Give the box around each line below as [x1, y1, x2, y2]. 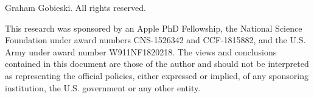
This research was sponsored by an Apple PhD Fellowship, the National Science [5, 21, 302, 34]
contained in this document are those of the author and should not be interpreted [5, 57, 309, 70]
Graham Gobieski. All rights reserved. [5, 1, 146, 13]
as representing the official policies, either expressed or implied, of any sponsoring [5, 69, 309, 82]
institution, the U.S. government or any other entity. [5, 81, 201, 94]
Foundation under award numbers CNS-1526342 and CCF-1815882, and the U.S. [5, 33, 306, 46]
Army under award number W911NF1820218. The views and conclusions [5, 45, 277, 58]
